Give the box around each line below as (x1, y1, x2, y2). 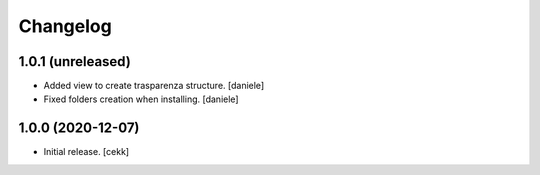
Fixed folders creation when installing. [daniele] (43, 93, 239, 105)
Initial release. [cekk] (43, 146, 130, 158)
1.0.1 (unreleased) (18, 53, 132, 70)
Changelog (18, 15, 112, 37)
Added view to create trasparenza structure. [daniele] (43, 80, 265, 92)
